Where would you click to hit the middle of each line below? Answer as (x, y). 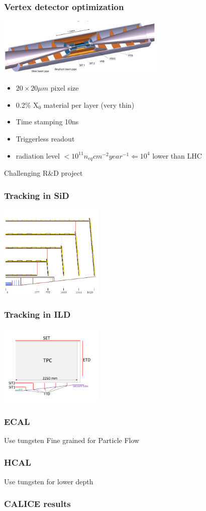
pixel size (65, 88)
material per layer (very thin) (89, 104)
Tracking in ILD (37, 314)
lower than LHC (177, 155)
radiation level (38, 155)
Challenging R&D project (43, 173)
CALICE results (37, 504)
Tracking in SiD (37, 195)
